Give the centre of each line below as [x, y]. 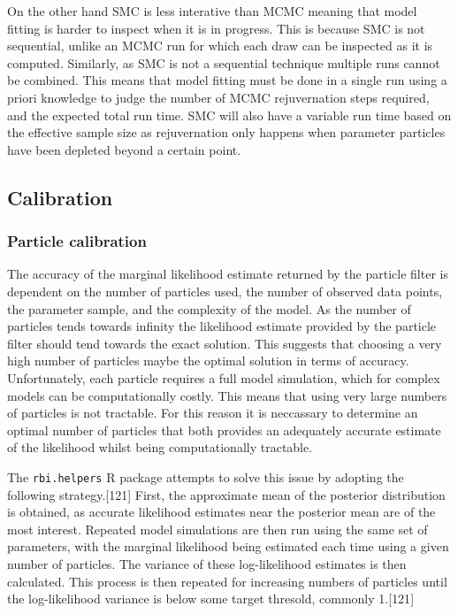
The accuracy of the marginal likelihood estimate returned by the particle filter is [228, 274]
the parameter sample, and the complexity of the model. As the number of [209, 308]
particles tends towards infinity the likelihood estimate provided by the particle [222, 326]
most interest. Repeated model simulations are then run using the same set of [218, 529]
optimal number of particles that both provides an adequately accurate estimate [224, 430]
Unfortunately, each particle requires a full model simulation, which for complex [224, 377]
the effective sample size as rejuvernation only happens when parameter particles [226, 132]
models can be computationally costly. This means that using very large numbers [227, 395]
